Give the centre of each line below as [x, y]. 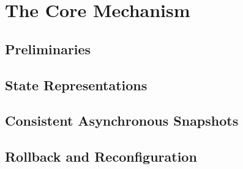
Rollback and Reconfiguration [101, 156]
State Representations [76, 84]
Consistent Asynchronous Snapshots [122, 120]
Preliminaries [48, 49]
